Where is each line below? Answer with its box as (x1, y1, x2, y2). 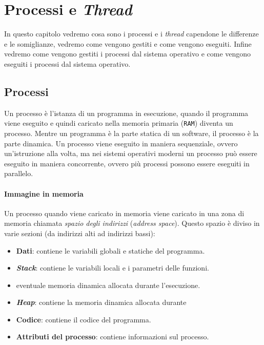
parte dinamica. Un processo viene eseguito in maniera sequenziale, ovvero (4, 138, 238, 148)
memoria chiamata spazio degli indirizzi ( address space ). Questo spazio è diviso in (4, 218, 260, 228)
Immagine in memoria (4, 188, 84, 199)
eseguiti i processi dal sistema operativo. (4, 58, 131, 69)
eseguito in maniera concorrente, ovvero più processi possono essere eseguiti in (4, 158, 250, 168)
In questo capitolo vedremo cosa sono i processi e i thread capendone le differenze (4, 28, 259, 39)
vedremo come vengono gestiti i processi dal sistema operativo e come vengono (4, 48, 251, 59)
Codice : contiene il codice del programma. (16, 314, 151, 324)
